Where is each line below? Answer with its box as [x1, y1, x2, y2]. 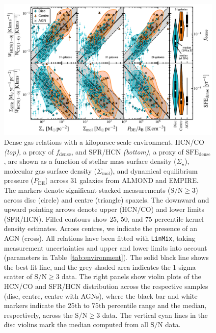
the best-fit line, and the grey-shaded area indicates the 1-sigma [4, 261, 196, 272]
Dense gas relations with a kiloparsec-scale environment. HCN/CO [4, 137, 204, 147]
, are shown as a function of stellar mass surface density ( [4, 156, 177, 166]
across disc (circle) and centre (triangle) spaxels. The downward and [4, 194, 209, 205]
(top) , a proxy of [4, 146, 54, 156]
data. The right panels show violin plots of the [61, 271, 201, 282]
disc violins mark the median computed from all [4, 319, 148, 330]
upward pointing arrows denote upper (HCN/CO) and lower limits [4, 204, 204, 214]
